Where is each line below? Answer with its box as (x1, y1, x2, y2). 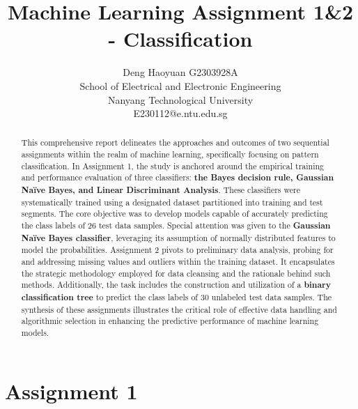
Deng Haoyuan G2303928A (123, 65, 238, 79)
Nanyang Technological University (107, 92, 254, 107)
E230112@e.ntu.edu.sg (133, 106, 228, 121)
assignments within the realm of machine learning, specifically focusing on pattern (21, 148, 319, 160)
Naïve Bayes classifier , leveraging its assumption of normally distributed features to (21, 231, 336, 244)
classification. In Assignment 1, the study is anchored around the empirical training (21, 160, 325, 171)
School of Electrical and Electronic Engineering (79, 78, 281, 93)
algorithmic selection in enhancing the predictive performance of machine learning (21, 315, 319, 327)
